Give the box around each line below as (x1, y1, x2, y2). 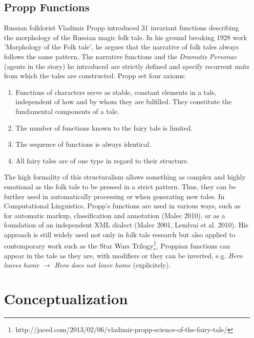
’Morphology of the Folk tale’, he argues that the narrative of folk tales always (4, 42, 239, 52)
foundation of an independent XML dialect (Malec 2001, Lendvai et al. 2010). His (4, 220, 249, 230)
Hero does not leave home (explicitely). (54, 260, 171, 270)
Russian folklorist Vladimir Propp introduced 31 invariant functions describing (4, 23, 239, 33)
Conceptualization (4, 289, 128, 309)
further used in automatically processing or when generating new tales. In (4, 191, 225, 201)
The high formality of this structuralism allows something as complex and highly (4, 172, 246, 182)
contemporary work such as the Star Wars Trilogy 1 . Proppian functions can (4, 239, 230, 251)
